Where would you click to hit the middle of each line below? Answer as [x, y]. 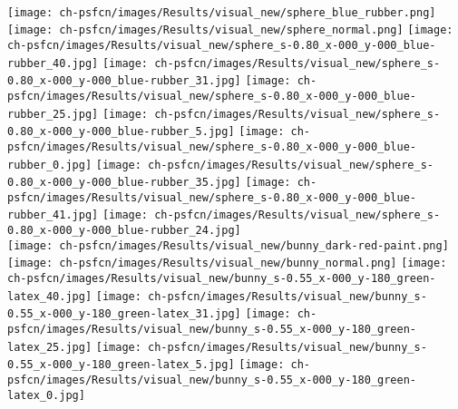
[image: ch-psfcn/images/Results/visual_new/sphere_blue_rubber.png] [222, 12]
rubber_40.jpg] [53, 63]
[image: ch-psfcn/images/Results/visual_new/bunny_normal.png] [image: [227, 263]
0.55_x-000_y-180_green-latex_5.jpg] [121, 365]
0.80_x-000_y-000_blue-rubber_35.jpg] [124, 183]
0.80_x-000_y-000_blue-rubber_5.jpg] [121, 132]
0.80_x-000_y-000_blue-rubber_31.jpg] [124, 81]
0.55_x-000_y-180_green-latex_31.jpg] [124, 314]
